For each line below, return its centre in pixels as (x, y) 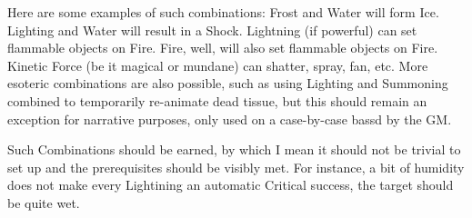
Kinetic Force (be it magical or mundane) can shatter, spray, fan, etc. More (218, 65)
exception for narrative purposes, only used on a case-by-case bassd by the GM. (230, 119)
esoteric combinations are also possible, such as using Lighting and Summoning (228, 83)
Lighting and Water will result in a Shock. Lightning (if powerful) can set (212, 30)
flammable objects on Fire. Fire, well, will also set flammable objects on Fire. (223, 48)
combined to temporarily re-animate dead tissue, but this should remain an (217, 100)
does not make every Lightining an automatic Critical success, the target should (231, 185)
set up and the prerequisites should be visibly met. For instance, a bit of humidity (236, 167)
